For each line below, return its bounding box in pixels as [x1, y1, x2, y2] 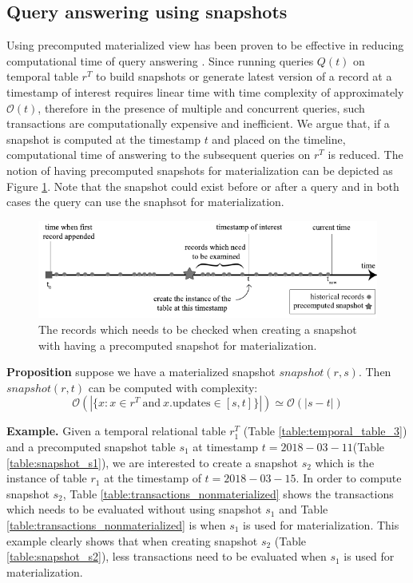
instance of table [6, 470, 87, 486]
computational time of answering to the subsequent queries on [6, 146, 311, 163]
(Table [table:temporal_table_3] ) [243, 422, 407, 439]
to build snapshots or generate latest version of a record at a [96, 68, 392, 85]
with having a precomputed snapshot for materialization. [38, 336, 317, 353]
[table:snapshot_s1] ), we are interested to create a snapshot [6, 454, 298, 470]
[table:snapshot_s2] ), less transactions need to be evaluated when [6, 548, 327, 565]
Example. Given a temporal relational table [6, 422, 226, 439]
